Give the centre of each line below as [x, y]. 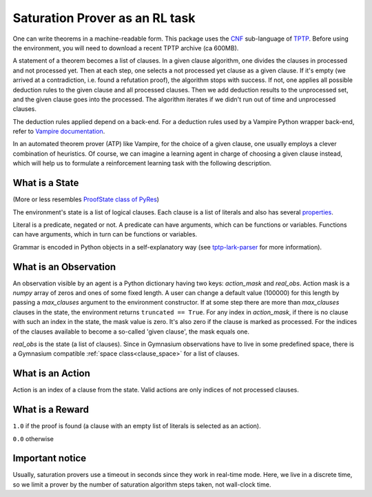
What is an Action [52, 373]
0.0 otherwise [33, 438]
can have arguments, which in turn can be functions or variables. [105, 234]
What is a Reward [51, 410]
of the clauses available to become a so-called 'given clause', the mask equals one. [131, 332]
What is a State [46, 183]
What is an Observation [64, 266]
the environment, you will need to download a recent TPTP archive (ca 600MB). [126, 48]
